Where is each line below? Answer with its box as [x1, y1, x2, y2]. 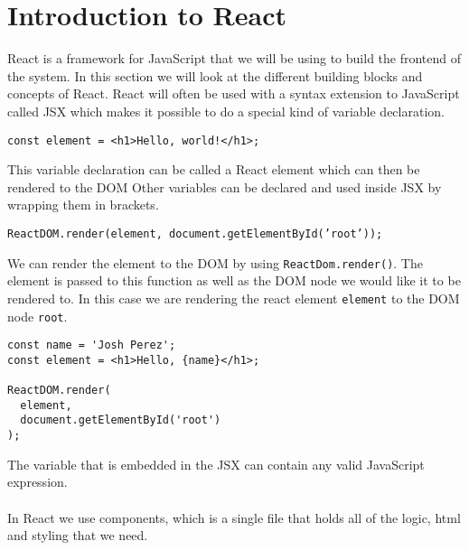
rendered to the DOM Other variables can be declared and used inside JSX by [7, 177, 442, 196]
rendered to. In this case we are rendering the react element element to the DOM [7, 288, 460, 307]
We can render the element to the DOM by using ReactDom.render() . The [7, 253, 423, 272]
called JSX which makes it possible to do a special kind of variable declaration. [7, 101, 445, 120]
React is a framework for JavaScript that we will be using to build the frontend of [7, 49, 462, 68]
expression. [7, 472, 68, 491]
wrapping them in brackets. [7, 195, 159, 214]
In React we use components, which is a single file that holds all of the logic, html [7, 508, 461, 527]
